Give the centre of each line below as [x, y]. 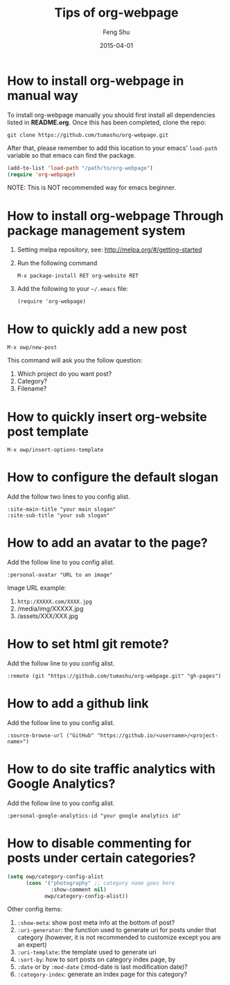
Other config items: [35, 909]
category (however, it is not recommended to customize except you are [119, 937]
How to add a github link [78, 704]
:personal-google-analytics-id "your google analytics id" [94, 816]
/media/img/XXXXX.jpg [50, 609]
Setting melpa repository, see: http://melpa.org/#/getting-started [109, 250]
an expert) [32, 945]
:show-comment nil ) [79, 889]
